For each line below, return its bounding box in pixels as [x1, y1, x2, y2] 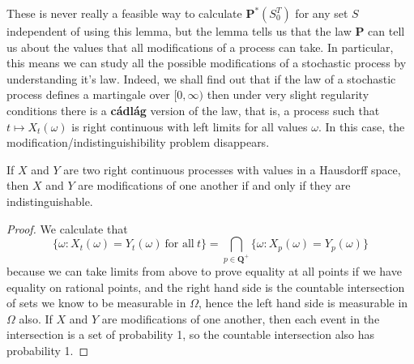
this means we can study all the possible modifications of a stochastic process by [6, 54, 407, 71]
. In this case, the [318, 118, 405, 135]
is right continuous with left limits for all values [71, 118, 308, 135]
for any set [295, 5, 348, 21]
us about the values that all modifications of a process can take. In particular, [6, 38, 394, 55]
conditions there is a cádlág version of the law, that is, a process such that [6, 101, 380, 118]
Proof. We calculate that [6, 220, 128, 237]
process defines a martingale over [6, 86, 170, 103]
